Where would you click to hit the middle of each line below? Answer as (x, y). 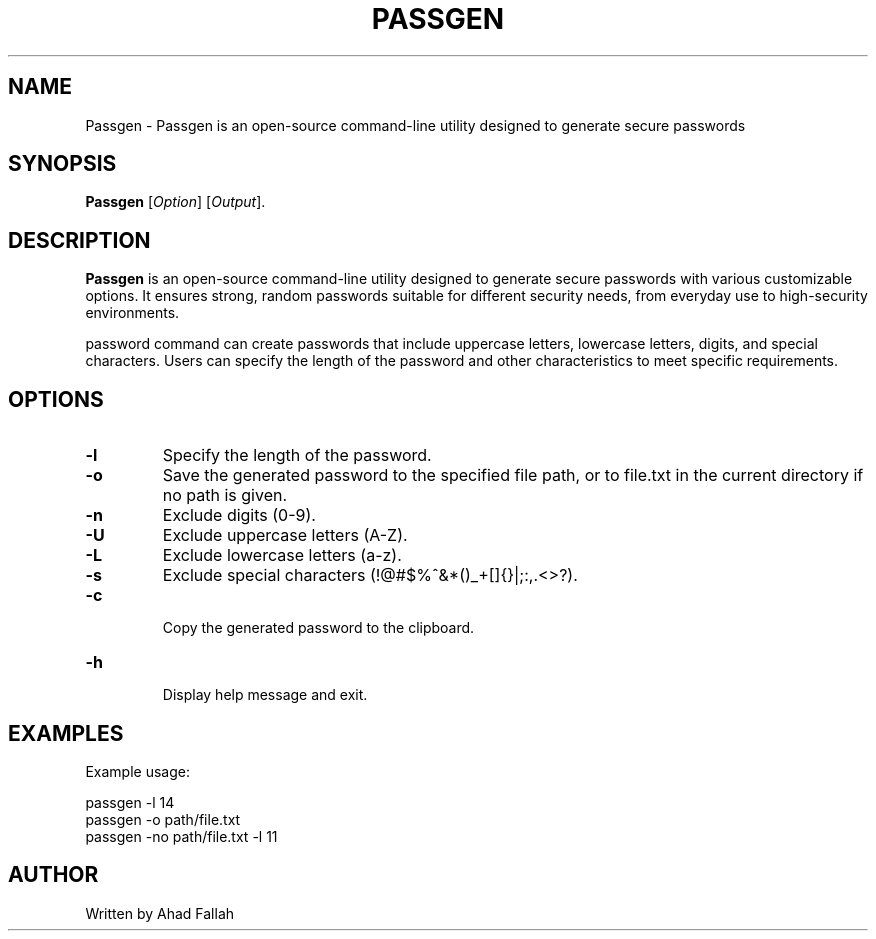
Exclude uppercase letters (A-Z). (285, 535)
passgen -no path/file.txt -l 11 (181, 836)
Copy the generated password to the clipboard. (318, 628)
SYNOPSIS (62, 164)
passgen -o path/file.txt (163, 819)
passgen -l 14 (130, 802)
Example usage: (137, 771)
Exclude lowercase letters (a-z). (282, 555)
